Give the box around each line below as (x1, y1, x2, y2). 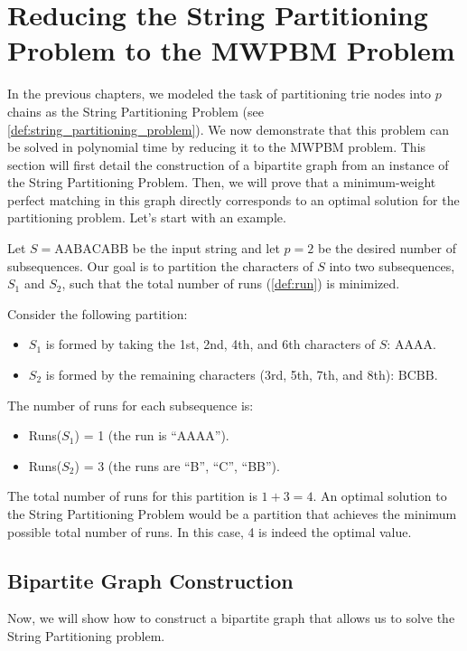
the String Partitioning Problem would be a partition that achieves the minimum (7, 505, 457, 523)
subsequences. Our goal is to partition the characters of (7, 256, 313, 275)
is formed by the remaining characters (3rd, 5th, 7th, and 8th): (45, 365, 395, 384)
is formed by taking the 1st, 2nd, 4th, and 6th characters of (45, 335, 376, 354)
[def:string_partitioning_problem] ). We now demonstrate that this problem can (7, 119, 449, 138)
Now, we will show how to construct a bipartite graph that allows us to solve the (7, 609, 455, 627)
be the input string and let (132, 239, 280, 258)
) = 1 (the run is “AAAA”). (74, 426, 229, 445)
